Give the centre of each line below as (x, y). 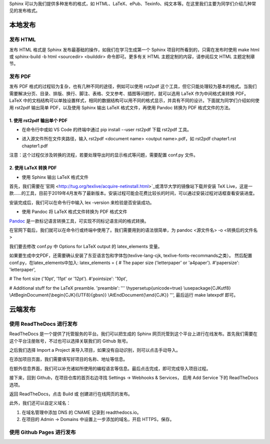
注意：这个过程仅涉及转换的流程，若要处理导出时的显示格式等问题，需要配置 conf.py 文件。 (104, 155)
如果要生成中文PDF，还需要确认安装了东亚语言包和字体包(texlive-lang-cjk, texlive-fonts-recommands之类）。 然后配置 (131, 256)
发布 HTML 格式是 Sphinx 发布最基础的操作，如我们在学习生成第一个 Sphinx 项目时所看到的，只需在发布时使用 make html (134, 50)
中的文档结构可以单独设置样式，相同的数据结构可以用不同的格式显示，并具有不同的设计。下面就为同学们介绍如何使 (141, 101)
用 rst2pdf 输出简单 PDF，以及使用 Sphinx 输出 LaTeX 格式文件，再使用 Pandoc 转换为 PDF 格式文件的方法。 (121, 107)
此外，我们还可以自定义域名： (40, 403)
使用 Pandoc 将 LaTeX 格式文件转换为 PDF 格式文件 (74, 212)
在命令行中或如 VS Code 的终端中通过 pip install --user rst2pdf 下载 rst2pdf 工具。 (107, 130)
